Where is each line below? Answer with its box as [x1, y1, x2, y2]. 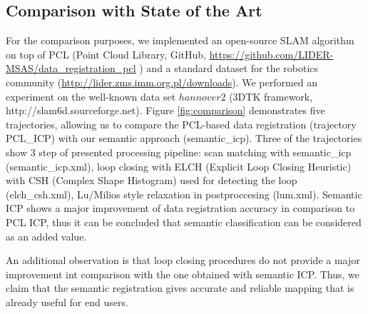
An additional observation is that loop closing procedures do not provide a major [6, 253, 360, 268]
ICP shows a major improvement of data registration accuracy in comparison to [6, 201, 355, 216]
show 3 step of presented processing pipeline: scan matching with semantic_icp [6, 144, 352, 159]
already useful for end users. [6, 294, 128, 309]
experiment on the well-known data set [6, 88, 176, 103]
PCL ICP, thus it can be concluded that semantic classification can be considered [6, 214, 362, 229]
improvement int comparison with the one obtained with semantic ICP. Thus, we [6, 266, 359, 281]
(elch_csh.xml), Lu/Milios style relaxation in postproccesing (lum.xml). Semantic [6, 186, 362, 201]
